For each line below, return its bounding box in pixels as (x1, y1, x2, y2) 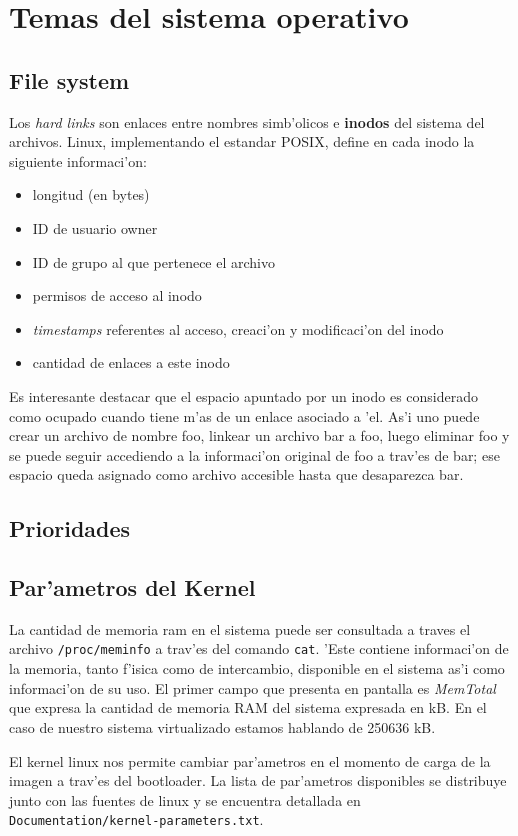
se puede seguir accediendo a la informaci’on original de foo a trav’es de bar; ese (9, 444, 500, 465)
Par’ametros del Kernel (9, 572, 256, 603)
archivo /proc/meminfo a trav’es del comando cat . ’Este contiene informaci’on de (9, 638, 509, 659)
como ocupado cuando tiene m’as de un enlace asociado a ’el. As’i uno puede (9, 405, 480, 426)
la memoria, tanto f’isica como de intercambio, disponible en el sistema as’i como (9, 658, 505, 679)
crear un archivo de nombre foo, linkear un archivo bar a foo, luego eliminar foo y (9, 425, 510, 446)
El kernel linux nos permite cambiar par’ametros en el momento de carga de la (9, 750, 491, 771)
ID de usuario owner (32, 217, 158, 238)
